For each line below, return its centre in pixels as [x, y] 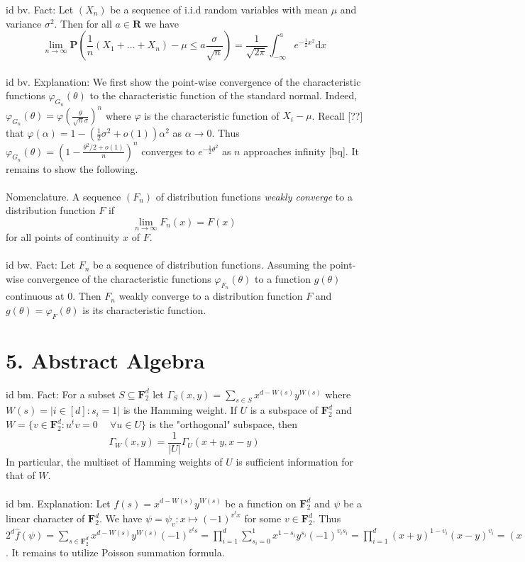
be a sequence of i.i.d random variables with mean [219, 9]
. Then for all [83, 23]
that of [21, 475]
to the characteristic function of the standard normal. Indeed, [223, 95]
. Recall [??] [337, 115]
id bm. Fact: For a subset [61, 394]
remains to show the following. [72, 168]
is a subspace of [284, 410]
